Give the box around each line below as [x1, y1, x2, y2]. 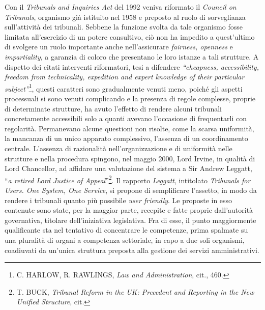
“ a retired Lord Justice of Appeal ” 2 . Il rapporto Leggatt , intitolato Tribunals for [5, 173, 251, 185]
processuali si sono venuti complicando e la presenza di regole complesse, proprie [5, 93, 256, 103]
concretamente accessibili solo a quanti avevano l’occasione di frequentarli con [5, 113, 247, 124]
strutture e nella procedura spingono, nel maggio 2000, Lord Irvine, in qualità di [5, 153, 255, 163]
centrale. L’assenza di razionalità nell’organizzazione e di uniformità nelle [5, 143, 232, 153]
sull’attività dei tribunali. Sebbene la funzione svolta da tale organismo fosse [5, 21, 243, 32]
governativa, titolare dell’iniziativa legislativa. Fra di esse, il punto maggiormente [5, 214, 256, 225]
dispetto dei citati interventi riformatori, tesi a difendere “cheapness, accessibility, [5, 61, 259, 72]
